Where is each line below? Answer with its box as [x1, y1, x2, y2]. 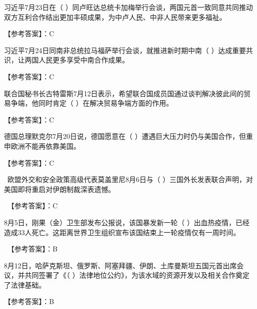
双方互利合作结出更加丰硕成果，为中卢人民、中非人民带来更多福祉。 [4, 11, 226, 22]
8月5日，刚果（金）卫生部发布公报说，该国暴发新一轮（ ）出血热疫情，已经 [4, 217, 250, 227]
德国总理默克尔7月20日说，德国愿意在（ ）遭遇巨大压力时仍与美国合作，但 [4, 131, 246, 141]
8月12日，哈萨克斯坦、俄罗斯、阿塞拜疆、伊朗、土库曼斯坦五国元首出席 [4, 260, 237, 270]
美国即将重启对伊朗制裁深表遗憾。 [4, 184, 115, 194]
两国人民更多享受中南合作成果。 [24, 55, 129, 65]
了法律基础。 [4, 279, 46, 290]
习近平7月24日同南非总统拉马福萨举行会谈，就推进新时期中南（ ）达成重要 [4, 45, 246, 55]
